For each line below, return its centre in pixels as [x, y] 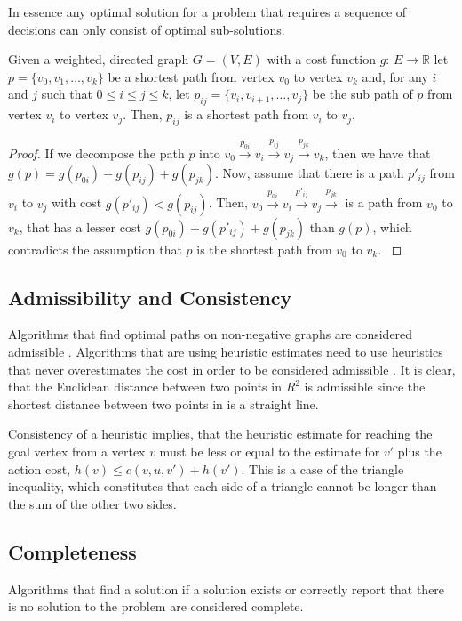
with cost [77, 202]
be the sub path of [362, 94]
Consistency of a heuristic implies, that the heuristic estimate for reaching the [220, 434]
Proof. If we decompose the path [96, 153]
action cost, [40, 468]
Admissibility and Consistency [150, 297]
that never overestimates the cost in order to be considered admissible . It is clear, [232, 369]
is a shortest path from [247, 114]
